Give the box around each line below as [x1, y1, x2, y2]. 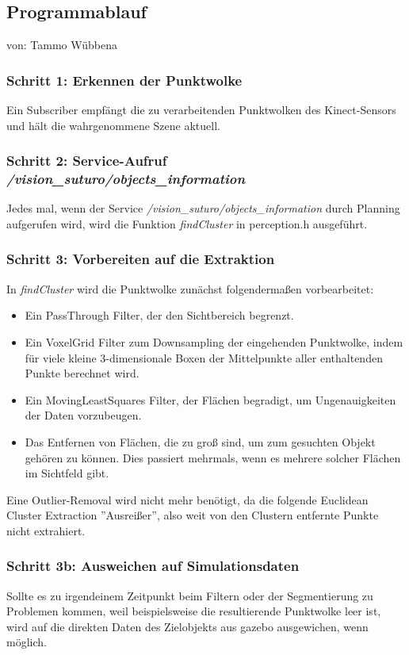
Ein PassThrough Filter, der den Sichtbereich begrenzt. [25, 307, 294, 324]
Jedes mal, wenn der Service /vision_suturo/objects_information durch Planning [6, 200, 400, 216]
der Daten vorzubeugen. [25, 407, 142, 423]
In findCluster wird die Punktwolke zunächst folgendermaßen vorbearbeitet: [6, 280, 374, 297]
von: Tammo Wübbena [6, 36, 118, 53]
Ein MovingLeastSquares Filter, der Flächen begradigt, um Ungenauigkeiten [25, 391, 396, 408]
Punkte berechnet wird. [25, 365, 140, 381]
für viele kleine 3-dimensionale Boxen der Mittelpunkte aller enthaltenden [25, 349, 383, 366]
